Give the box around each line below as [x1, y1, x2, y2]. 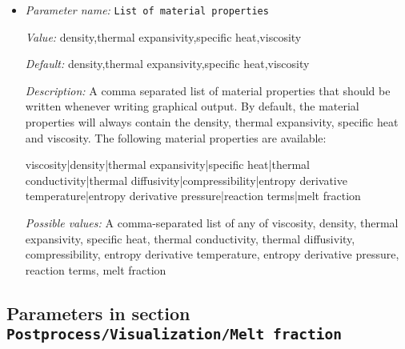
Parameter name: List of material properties [25, 2, 269, 18]
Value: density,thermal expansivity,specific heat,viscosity [25, 28, 302, 45]
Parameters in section [6, 300, 190, 325]
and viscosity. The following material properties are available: [25, 129, 327, 146]
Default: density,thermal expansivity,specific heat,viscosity [25, 55, 310, 72]
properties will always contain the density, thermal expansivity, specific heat [25, 114, 399, 130]
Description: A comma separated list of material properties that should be [25, 82, 391, 98]
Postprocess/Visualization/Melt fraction [6, 326, 342, 343]
